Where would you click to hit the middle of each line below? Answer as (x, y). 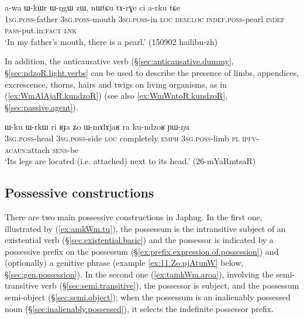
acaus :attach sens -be (42, 149)
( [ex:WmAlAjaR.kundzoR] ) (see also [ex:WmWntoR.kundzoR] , (116, 96)
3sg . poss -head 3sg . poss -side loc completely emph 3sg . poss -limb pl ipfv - (132, 138)
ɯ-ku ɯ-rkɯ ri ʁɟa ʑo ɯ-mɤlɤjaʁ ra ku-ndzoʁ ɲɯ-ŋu (97, 126)
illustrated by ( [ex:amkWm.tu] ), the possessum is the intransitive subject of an (145, 228)
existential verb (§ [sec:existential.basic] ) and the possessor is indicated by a (139, 240)
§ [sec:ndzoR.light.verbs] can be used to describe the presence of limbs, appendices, (152, 72)
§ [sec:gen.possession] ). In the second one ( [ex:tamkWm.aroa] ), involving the (139, 274)
